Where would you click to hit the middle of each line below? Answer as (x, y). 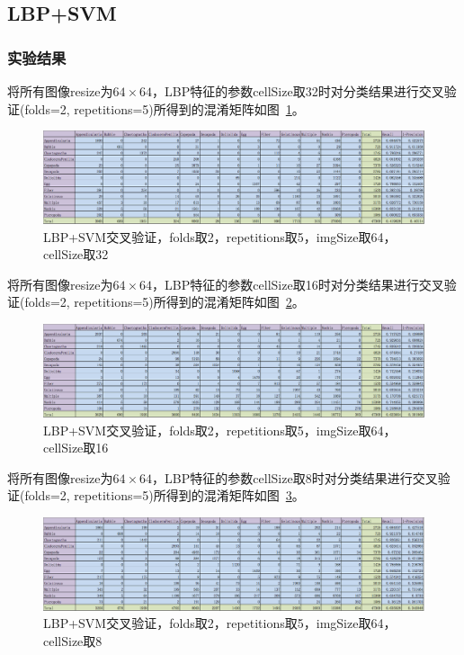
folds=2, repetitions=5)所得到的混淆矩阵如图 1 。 (165, 108)
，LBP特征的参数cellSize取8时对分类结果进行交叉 (295, 477)
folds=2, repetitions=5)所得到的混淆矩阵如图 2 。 (165, 302)
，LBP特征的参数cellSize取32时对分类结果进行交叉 (298, 91)
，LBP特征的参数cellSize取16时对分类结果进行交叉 (298, 284)
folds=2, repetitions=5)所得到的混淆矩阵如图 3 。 (165, 495)
